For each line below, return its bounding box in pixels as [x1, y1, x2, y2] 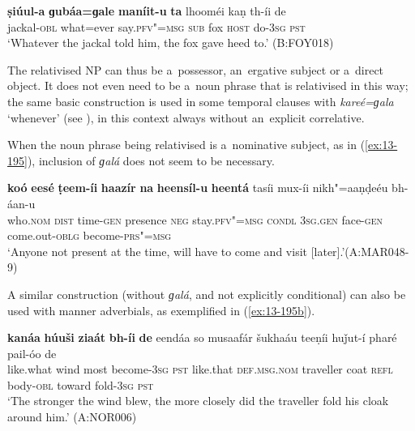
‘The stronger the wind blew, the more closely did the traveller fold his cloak [7, 392, 389, 409]
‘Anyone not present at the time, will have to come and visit [7, 242, 307, 259]
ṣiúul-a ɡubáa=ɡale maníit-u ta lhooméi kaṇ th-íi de [7, 2, 286, 19]
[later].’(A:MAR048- [310, 242, 409, 259]
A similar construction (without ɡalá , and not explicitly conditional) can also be [7, 285, 406, 302]
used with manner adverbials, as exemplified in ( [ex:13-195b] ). [7, 301, 315, 318]
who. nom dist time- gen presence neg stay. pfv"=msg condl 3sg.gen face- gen [7, 211, 383, 228]
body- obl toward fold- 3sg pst [7, 376, 154, 393]
